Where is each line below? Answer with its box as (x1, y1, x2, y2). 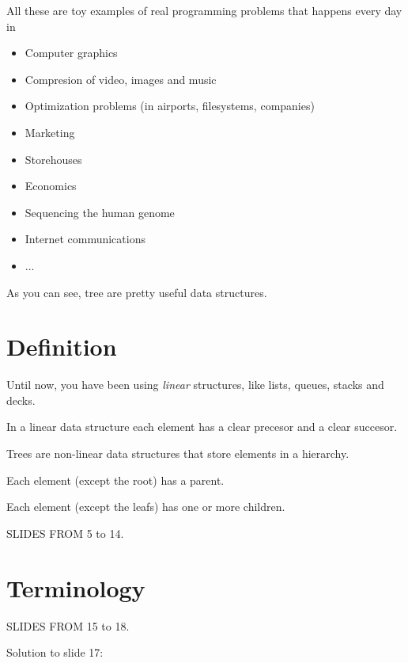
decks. (6, 391, 36, 408)
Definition (6, 330, 117, 363)
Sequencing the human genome (25, 204, 175, 220)
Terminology (6, 571, 145, 604)
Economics (25, 177, 77, 194)
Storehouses (25, 151, 82, 167)
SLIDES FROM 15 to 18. (6, 617, 130, 634)
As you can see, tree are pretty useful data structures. (6, 284, 267, 300)
